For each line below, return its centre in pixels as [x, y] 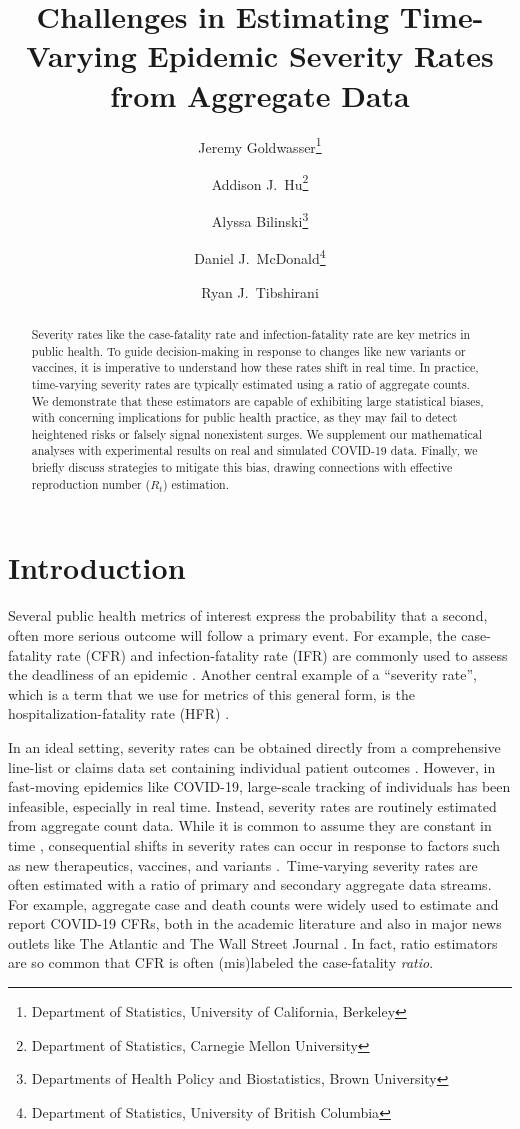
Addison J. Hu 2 [260, 182]
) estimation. [195, 483]
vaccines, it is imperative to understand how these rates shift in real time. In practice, [255, 367]
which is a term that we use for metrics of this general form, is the [211, 693]
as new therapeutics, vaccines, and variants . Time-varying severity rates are [243, 864]
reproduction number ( [91, 483]
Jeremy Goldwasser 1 [260, 145]
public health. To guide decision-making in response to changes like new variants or [248, 350]
